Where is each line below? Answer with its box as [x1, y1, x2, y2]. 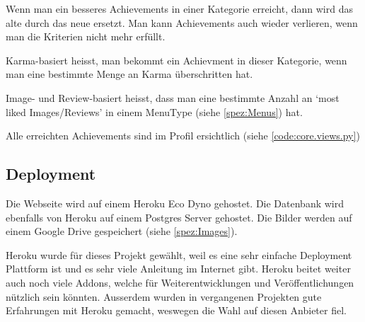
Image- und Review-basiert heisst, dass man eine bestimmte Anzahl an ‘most [6, 90, 340, 105]
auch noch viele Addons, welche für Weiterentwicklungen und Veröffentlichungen [6, 275, 354, 289]
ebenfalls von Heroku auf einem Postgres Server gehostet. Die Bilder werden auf [6, 209, 352, 224]
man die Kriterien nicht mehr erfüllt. [6, 29, 166, 44]
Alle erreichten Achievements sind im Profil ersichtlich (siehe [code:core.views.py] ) [6, 128, 360, 143]
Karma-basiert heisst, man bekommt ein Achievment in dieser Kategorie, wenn [6, 52, 347, 67]
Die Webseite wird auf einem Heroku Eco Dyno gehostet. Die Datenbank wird [6, 195, 344, 210]
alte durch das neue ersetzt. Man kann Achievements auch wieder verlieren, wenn [6, 15, 358, 30]
